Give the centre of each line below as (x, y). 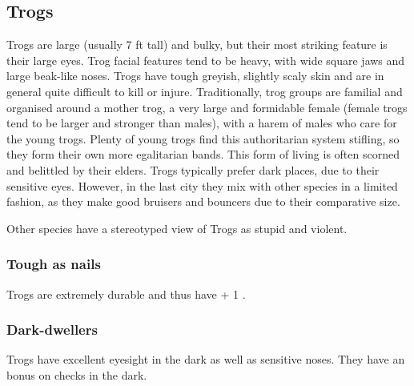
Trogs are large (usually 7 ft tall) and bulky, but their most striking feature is (197, 44)
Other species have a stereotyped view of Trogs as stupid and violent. (177, 228)
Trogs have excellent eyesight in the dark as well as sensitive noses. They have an (206, 359)
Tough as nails (54, 264)
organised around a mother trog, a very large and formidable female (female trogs (207, 107)
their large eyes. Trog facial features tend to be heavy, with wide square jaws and (206, 60)
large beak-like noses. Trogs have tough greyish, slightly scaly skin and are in (195, 76)
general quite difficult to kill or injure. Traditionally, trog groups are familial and (205, 91)
